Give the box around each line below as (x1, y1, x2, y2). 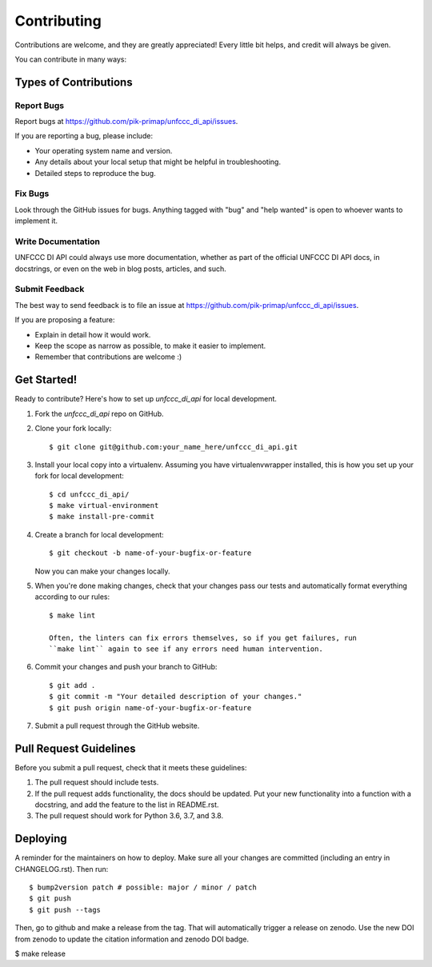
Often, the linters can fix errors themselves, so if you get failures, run (49, 633, 358, 642)
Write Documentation (14, 236, 100, 247)
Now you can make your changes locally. (34, 566, 170, 576)
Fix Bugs (14, 188, 50, 199)
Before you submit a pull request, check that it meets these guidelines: (14, 762, 247, 772)
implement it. (14, 216, 58, 226)
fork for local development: (34, 471, 124, 481)
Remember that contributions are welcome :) (34, 352, 182, 362)
